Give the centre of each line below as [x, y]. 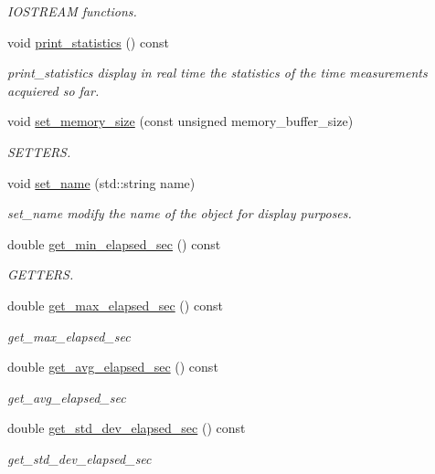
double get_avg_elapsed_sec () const [113, 367]
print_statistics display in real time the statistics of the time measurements [217, 73]
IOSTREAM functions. [72, 11]
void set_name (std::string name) [101, 182]
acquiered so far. [53, 90]
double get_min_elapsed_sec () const [114, 243]
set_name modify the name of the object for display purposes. [180, 213]
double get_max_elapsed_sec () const [115, 305]
